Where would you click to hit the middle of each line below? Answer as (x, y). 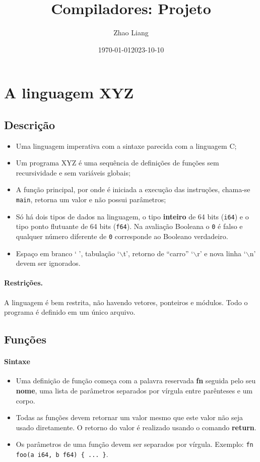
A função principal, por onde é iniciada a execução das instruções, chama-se (133, 189)
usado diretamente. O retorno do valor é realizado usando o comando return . (136, 427)
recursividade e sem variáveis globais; (73, 172)
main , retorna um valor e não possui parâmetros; (91, 199)
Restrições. (24, 283)
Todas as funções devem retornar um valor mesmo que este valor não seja (129, 417)
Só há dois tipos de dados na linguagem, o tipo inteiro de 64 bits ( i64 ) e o (132, 216)
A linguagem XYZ (69, 93)
